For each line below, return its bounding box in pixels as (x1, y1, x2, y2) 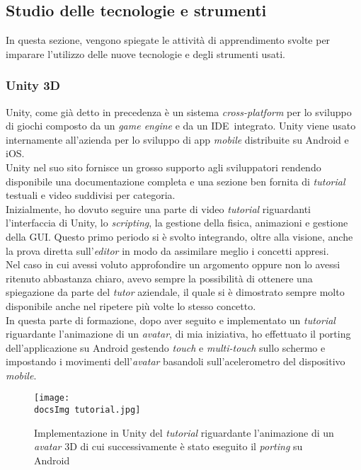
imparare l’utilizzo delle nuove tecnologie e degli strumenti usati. (6, 46, 285, 61)
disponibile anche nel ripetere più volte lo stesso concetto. (6, 298, 256, 313)
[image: (34, 393, 70, 403)
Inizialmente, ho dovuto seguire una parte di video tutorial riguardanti (6, 201, 311, 216)
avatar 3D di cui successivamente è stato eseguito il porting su (34, 439, 303, 454)
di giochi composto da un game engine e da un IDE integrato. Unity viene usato (6, 118, 356, 133)
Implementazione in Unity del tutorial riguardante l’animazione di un (34, 425, 334, 440)
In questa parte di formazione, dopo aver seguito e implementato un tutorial (6, 312, 336, 327)
